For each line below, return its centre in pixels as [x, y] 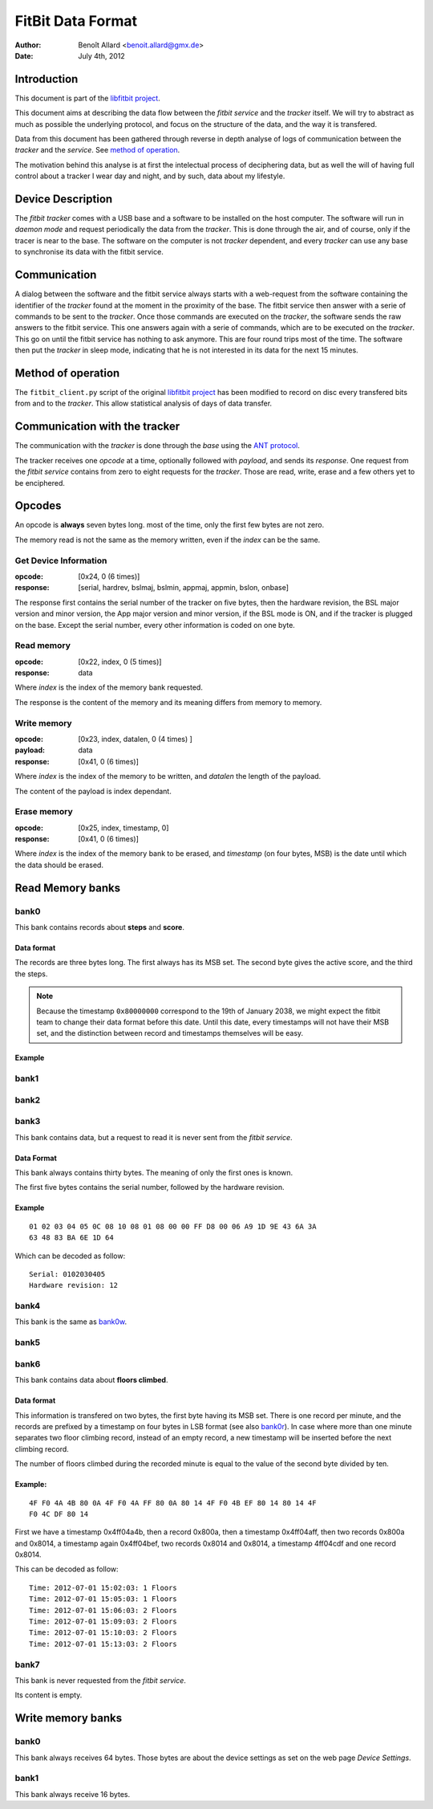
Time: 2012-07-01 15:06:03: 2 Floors [103, 1610]
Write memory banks [69, 1718]
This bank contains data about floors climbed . [91, 1380]
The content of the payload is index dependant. [93, 791]
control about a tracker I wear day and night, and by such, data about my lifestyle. [150, 176]
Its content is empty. [49, 1695]
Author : [28, 45]
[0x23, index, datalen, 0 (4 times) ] [135, 739]
